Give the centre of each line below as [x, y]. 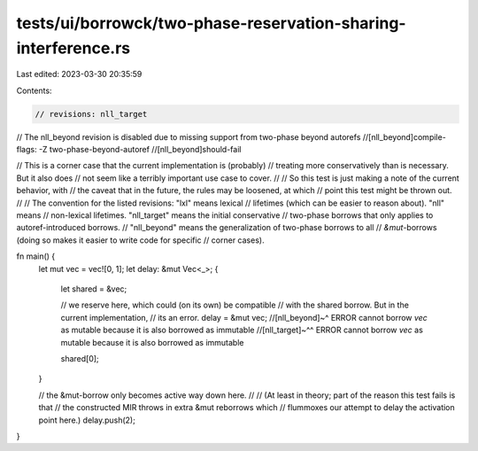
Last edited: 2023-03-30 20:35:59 [79, 74]
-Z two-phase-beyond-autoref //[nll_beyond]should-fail [140, 150]
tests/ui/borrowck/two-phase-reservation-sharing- [211, 23]
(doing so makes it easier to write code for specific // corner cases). [140, 240]
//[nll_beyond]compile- [404, 136]
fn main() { [36, 256]
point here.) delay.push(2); [87, 420]
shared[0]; [80, 358]
